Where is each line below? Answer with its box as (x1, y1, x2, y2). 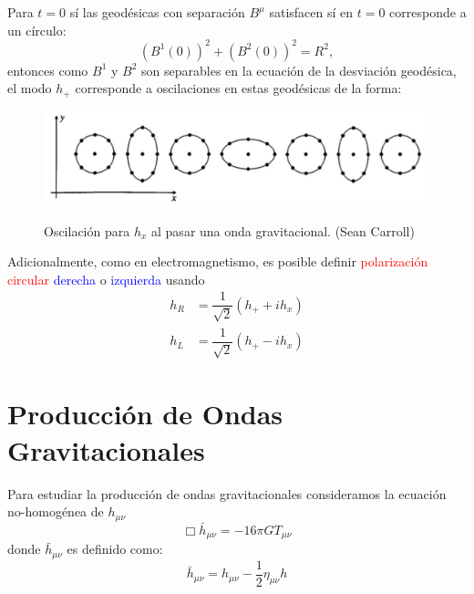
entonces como (7, 60, 88, 79)
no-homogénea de (7, 502, 104, 521)
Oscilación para (44, 221, 130, 240)
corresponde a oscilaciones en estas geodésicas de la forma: (75, 78, 402, 98)
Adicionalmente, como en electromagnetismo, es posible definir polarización (7, 252, 428, 271)
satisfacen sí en (269, 3, 354, 21)
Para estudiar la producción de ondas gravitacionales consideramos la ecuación (7, 484, 447, 503)
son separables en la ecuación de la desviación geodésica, (141, 60, 457, 79)
